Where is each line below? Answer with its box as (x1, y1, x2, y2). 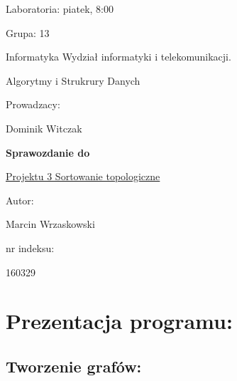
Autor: (6, 192, 34, 207)
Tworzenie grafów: (6, 355, 142, 377)
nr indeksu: (6, 240, 55, 255)
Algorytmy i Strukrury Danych (6, 73, 140, 88)
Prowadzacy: (6, 97, 60, 112)
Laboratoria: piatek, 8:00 (6, 1, 114, 16)
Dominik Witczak (6, 120, 82, 135)
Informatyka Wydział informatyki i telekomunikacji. (6, 49, 231, 64)
